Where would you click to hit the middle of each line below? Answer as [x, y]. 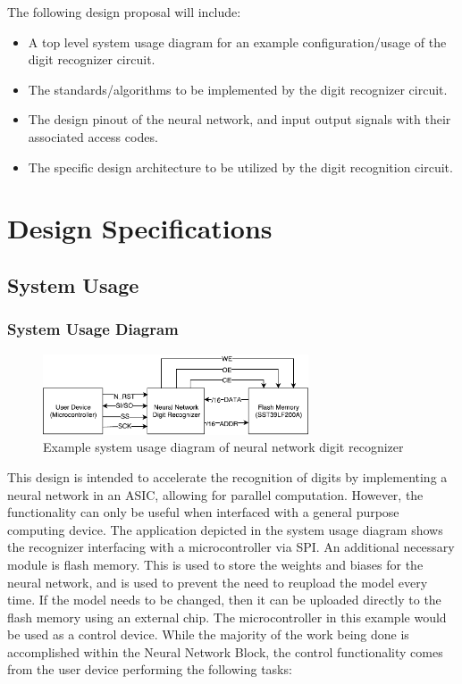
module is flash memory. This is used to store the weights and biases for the [215, 564]
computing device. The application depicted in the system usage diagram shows [225, 529]
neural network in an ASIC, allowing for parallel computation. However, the [215, 494]
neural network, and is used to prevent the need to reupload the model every [218, 582]
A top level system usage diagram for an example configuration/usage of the [237, 42]
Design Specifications [140, 228]
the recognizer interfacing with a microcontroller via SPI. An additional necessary [231, 547]
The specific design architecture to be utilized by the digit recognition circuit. [240, 167]
